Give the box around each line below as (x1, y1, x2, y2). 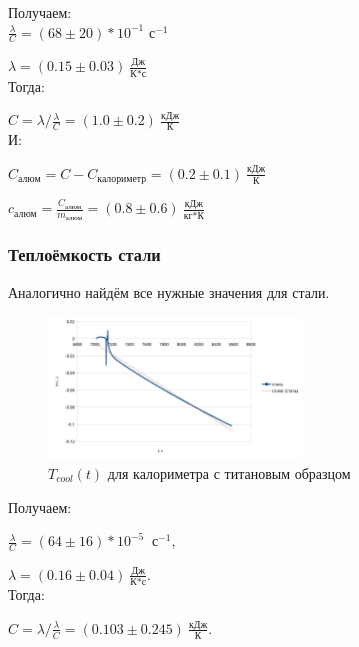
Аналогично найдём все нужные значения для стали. (8, 281, 330, 302)
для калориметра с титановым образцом (107, 462, 351, 483)
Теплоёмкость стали (8, 242, 161, 267)
